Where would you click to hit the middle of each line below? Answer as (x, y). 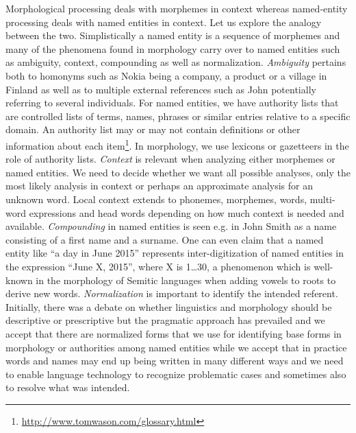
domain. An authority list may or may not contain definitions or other (153, 129)
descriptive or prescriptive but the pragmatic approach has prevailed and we (165, 320)
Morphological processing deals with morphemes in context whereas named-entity (177, 8)
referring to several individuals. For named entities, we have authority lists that (172, 103)
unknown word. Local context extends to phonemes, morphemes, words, (156, 199)
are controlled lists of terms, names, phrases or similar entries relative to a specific (178, 116)
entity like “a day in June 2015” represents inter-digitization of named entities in (175, 253)
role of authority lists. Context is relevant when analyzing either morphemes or (170, 159)
